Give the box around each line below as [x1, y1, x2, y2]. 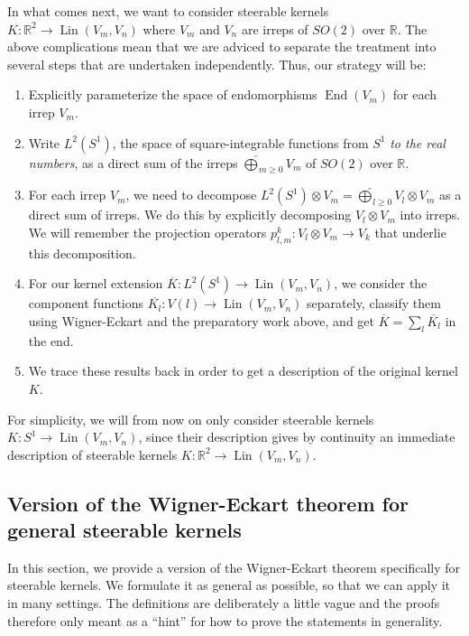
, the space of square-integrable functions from [112, 133, 369, 152]
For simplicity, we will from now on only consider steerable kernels [7, 409, 374, 428]
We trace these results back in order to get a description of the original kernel [28, 361, 458, 380]
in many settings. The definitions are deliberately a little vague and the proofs [7, 594, 440, 613]
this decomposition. [28, 243, 136, 262]
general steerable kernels [7, 516, 242, 544]
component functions [28, 294, 144, 313]
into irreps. [400, 205, 461, 224]
